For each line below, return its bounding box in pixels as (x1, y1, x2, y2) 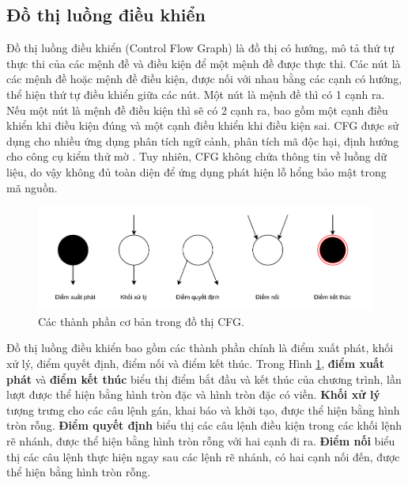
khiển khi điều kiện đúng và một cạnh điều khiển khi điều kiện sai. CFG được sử (6, 117, 399, 134)
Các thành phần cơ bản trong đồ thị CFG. (38, 313, 244, 329)
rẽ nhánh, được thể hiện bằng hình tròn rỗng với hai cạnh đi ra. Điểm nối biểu (6, 432, 395, 449)
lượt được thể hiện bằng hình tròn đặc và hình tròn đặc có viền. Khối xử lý (6, 386, 380, 403)
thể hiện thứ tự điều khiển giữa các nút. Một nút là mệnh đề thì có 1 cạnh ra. (6, 85, 385, 102)
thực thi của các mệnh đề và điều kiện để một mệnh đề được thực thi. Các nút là (6, 55, 401, 71)
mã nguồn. (6, 179, 58, 195)
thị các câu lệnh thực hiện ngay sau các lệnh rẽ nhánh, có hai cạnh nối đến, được (6, 448, 400, 464)
